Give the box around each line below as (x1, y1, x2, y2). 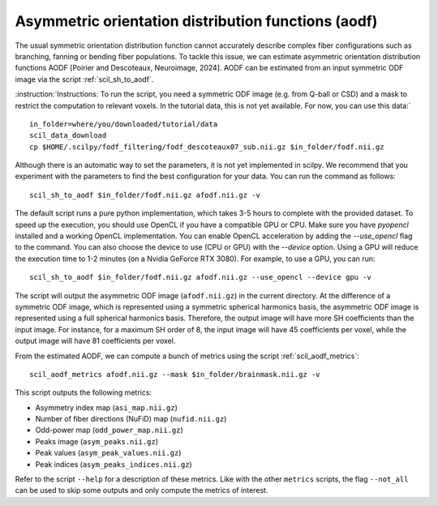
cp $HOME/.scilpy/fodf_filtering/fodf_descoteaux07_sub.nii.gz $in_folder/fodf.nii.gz (29, 142, 384, 152)
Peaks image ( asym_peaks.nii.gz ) (35, 436, 158, 446)
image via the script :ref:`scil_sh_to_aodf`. (15, 74, 154, 84)
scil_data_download (29, 131, 107, 140)
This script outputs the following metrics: (15, 387, 152, 397)
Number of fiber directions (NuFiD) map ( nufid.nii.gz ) (35, 414, 227, 424)
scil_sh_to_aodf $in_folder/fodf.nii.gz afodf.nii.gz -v (29, 190, 261, 199)
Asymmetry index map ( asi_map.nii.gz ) (35, 402, 178, 413)
